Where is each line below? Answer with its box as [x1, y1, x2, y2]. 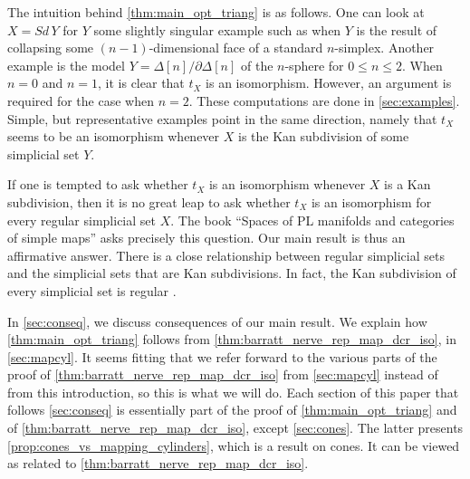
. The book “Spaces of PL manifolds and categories [170, 210, 455, 229]
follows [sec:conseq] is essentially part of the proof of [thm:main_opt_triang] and [7, 400, 457, 419]
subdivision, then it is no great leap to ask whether [7, 192, 291, 211]
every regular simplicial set [7, 210, 156, 229]
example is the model [7, 55, 125, 74]
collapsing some [7, 38, 94, 57]
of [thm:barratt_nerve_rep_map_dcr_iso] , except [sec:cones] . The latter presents [7, 418, 464, 437]
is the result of [356, 20, 437, 39]
